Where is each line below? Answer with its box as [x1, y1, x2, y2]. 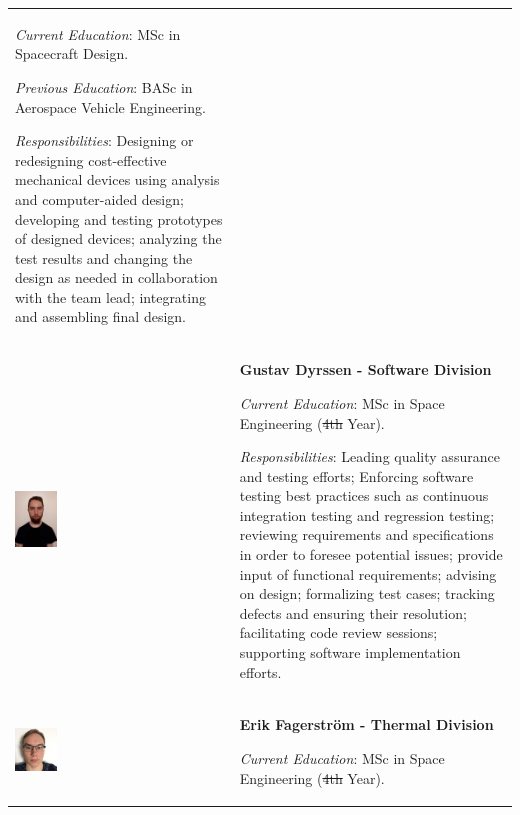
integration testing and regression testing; [239, 504, 495, 525]
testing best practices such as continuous [239, 485, 489, 506]
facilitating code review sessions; [239, 622, 438, 643]
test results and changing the [15, 247, 193, 268]
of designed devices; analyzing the [15, 228, 222, 249]
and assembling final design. [15, 306, 186, 327]
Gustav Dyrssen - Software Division [239, 359, 492, 380]
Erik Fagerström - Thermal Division [239, 714, 494, 735]
